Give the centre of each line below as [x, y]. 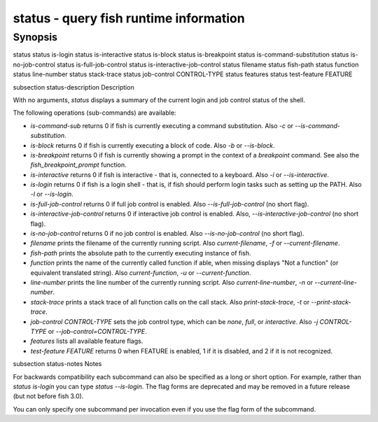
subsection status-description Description [73, 87]
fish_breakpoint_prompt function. [79, 165]
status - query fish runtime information [129, 18]
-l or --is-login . [52, 194]
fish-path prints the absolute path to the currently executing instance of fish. [141, 253]
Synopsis [35, 37]
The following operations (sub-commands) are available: [94, 113]
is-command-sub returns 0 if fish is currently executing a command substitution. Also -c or [162, 125]
